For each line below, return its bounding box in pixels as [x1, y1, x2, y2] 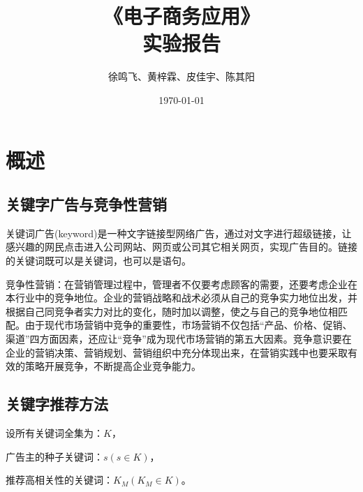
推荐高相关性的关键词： [6, 472, 113, 487]
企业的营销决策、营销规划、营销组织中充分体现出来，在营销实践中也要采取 [6, 345, 348, 359]
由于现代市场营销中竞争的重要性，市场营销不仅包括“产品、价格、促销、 [24, 318, 353, 332]
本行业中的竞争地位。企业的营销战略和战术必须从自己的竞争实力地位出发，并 [6, 290, 357, 305]
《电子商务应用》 [103, 1, 260, 30]
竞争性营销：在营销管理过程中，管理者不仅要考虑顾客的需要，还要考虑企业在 [6, 276, 357, 291]
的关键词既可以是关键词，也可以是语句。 [6, 253, 191, 268]
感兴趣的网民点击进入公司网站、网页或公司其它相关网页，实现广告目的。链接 [6, 239, 357, 254]
